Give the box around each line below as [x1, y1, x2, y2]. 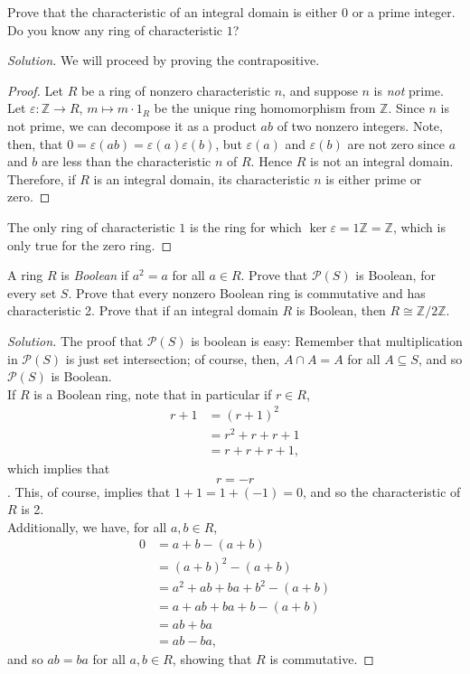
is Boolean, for [355, 266, 436, 285]
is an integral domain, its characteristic [93, 169, 310, 188]
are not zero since [347, 134, 445, 153]
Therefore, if [7, 169, 76, 188]
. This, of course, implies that [7, 482, 171, 501]
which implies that [7, 458, 110, 477]
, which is [392, 217, 446, 236]
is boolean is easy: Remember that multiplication [191, 331, 463, 350]
